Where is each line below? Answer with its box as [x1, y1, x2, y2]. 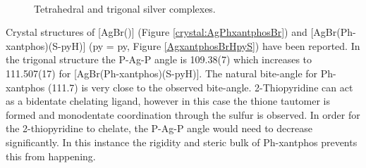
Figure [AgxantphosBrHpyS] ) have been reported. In [133, 38, 360, 53]
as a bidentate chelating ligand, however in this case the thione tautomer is [6, 93, 331, 108]
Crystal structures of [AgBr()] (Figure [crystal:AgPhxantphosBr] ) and [6, 25, 307, 39]
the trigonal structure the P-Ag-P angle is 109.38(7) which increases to [6, 52, 312, 67]
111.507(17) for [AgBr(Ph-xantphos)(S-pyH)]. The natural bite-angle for [6, 65, 318, 80]
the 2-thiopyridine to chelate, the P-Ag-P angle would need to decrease [6, 121, 312, 136]
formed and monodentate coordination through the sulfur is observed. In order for [6, 107, 360, 122]
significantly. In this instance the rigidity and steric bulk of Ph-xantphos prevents [6, 134, 358, 149]
